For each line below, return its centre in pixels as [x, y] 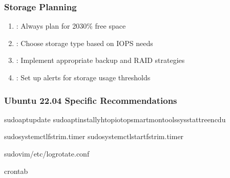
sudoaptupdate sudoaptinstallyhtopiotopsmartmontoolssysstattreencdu [115, 119]
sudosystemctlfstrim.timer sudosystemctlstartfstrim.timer [94, 136]
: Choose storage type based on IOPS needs [85, 43]
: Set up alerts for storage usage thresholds [83, 77]
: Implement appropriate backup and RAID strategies [100, 60]
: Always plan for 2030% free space [71, 26]
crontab [16, 171]
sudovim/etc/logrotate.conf [47, 153]
